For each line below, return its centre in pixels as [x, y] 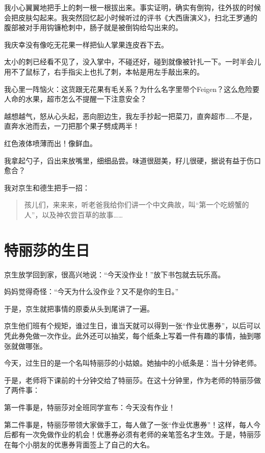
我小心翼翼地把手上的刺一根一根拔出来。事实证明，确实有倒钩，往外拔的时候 [132, 7]
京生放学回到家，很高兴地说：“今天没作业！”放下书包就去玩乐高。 [115, 274]
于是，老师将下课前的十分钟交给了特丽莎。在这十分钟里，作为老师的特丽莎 [129, 380]
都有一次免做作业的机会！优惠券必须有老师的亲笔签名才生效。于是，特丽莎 [136, 434]
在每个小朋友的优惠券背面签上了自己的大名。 [79, 444]
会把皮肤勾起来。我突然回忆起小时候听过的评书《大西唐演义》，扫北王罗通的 [131, 17]
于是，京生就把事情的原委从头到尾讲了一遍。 [79, 308]
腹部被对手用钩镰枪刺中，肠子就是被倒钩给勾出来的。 [93, 27]
